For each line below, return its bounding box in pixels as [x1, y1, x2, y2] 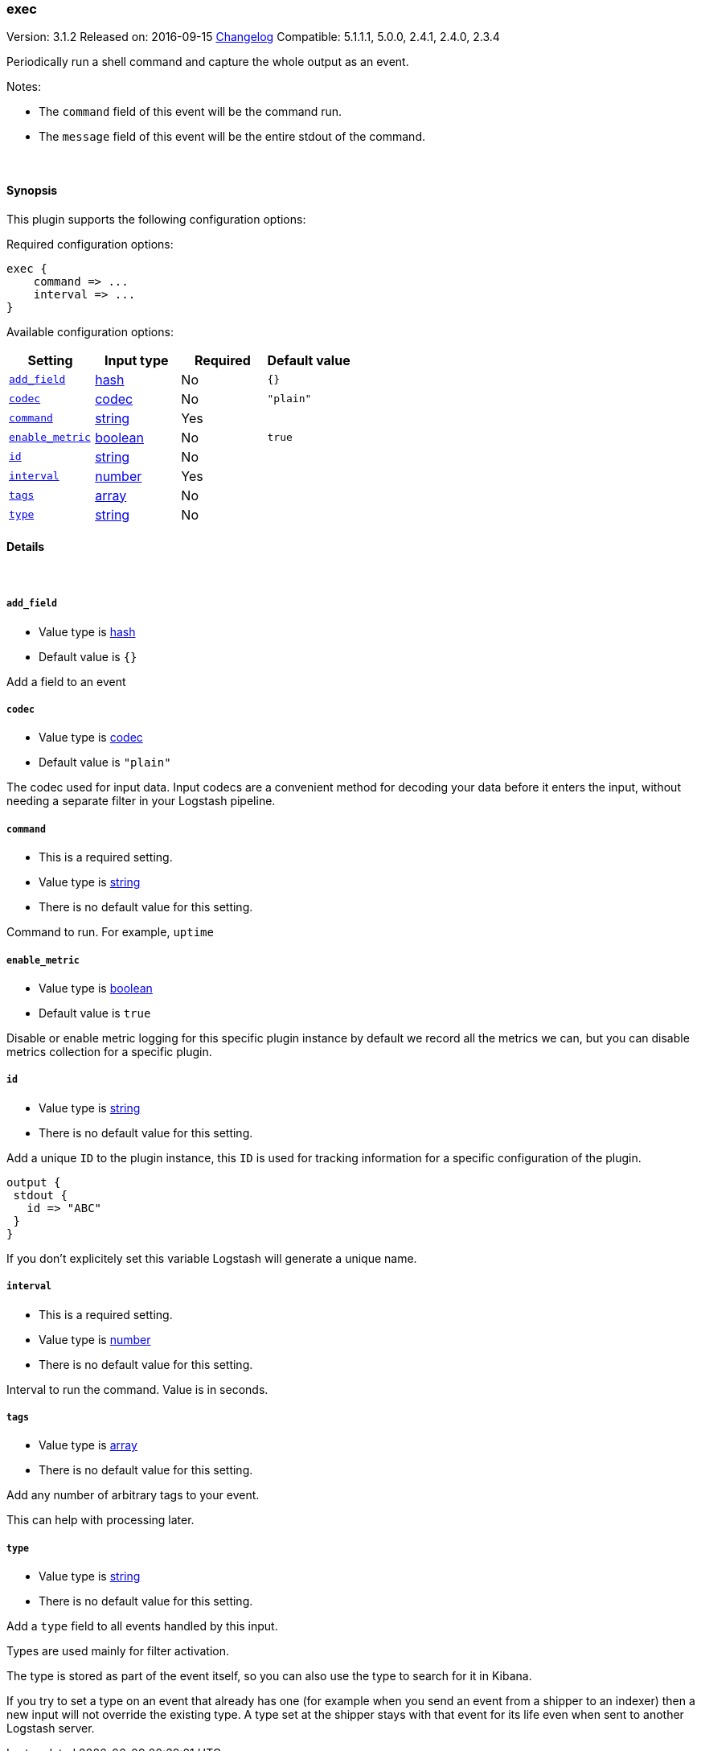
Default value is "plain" [39, 755, 171, 770]
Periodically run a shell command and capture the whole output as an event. [6, 55, 409, 69]
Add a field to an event [6, 674, 126, 688]
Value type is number [39, 1332, 151, 1346]
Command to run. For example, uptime [6, 925, 214, 939]
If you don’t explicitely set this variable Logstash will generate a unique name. [6, 1251, 417, 1265]
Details [6, 540, 45, 554]
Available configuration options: [6, 324, 174, 339]
